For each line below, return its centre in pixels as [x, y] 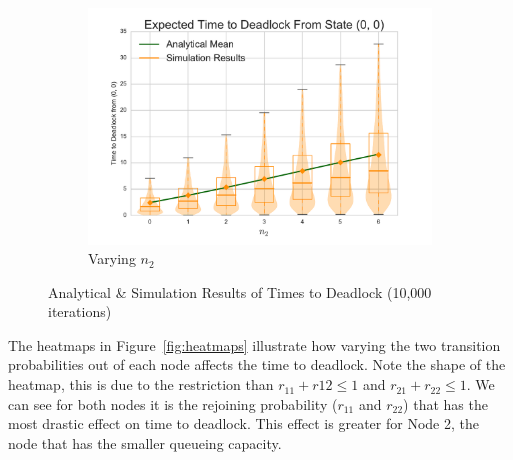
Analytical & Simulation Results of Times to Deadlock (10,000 [240, 291]
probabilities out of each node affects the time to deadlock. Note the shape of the [257, 364]
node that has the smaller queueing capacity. [145, 442]
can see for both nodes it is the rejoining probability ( [173, 403]
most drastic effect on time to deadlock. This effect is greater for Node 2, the [243, 423]
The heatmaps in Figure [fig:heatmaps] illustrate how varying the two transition [254, 344]
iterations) [80, 311]
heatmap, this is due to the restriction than [141, 384]
